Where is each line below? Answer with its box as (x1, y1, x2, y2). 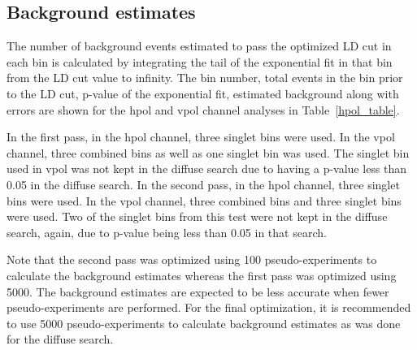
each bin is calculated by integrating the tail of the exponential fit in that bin (7, 53, 393, 70)
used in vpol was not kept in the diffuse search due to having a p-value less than (7, 160, 407, 177)
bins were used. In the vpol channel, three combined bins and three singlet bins (7, 192, 402, 209)
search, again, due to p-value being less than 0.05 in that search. (7, 223, 327, 240)
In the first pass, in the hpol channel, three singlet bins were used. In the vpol (7, 128, 395, 145)
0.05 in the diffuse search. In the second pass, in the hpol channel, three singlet (7, 175, 400, 192)
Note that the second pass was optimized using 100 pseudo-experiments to (7, 251, 377, 268)
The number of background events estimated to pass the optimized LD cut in (7, 37, 392, 54)
